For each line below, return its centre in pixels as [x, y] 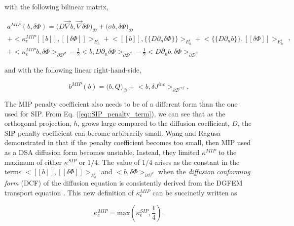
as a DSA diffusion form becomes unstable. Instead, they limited [102, 152]
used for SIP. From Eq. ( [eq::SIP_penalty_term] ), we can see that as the [115, 113]
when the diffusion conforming [204, 171]
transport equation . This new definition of [69, 192]
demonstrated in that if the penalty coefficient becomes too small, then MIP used [128, 142]
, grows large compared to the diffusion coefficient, [154, 123]
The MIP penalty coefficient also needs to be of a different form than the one [121, 104]
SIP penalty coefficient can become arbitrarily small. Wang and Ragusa [112, 132]
